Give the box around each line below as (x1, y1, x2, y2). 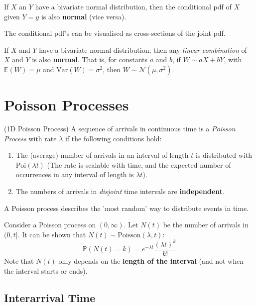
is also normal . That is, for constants (32, 54, 148, 65)
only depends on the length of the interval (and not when (58, 256, 244, 266)
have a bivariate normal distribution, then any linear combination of (39, 44, 247, 55)
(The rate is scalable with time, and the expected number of (47, 159, 231, 170)
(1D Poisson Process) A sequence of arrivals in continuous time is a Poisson (4, 123, 236, 134)
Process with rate (4, 133, 57, 143)
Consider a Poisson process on (4, 219, 96, 230)
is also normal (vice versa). (41, 11, 127, 21)
